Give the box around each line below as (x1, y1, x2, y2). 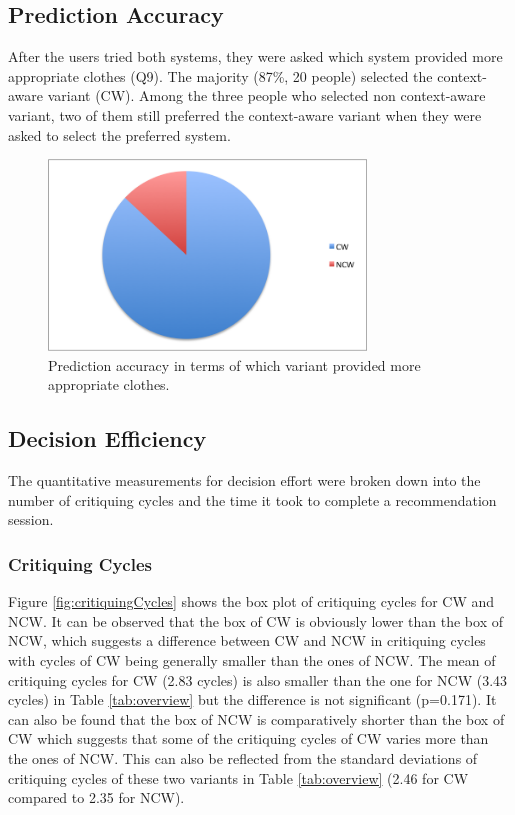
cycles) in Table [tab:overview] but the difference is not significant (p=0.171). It (8, 689, 497, 710)
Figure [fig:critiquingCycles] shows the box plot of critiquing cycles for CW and (8, 591, 495, 612)
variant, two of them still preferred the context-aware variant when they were (8, 104, 482, 125)
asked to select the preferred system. (8, 124, 231, 145)
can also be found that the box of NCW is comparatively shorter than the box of (8, 708, 505, 729)
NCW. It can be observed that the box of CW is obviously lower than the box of (8, 610, 503, 631)
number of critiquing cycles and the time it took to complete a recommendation (8, 489, 497, 510)
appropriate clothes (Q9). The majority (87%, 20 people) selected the (8, 65, 433, 86)
